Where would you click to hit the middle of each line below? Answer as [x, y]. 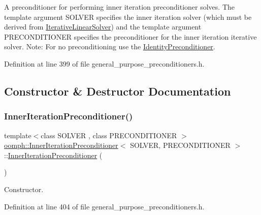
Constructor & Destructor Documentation [118, 91]
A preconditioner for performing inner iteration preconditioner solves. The [120, 7]
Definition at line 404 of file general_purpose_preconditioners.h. [104, 206]
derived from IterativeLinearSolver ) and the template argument [103, 27]
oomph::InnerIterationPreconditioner [61, 145]
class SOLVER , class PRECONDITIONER [109, 135]
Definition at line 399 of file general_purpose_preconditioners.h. [104, 63]
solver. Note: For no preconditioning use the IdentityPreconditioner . [110, 47]
